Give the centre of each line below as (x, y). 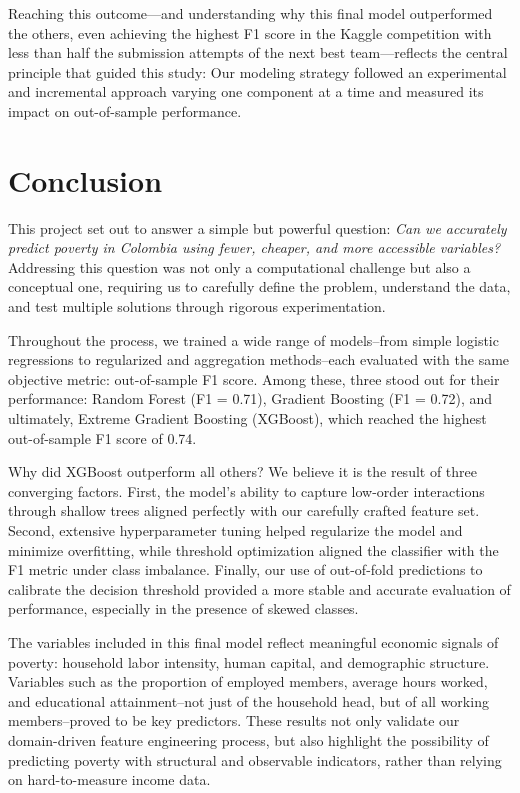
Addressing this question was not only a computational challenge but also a (239, 266)
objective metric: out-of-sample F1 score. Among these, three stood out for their (254, 378)
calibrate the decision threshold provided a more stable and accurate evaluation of (259, 588)
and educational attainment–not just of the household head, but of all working (248, 700)
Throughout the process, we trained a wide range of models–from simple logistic (253, 339)
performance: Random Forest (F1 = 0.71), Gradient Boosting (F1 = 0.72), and (250, 398)
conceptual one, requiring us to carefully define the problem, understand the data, (259, 286)
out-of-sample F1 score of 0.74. (102, 437)
